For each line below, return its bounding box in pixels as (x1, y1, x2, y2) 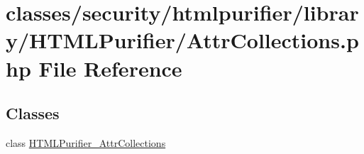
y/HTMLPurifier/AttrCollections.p (6, 26, 359, 55)
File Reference (38, 53, 182, 82)
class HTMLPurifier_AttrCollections (6, 135, 166, 150)
